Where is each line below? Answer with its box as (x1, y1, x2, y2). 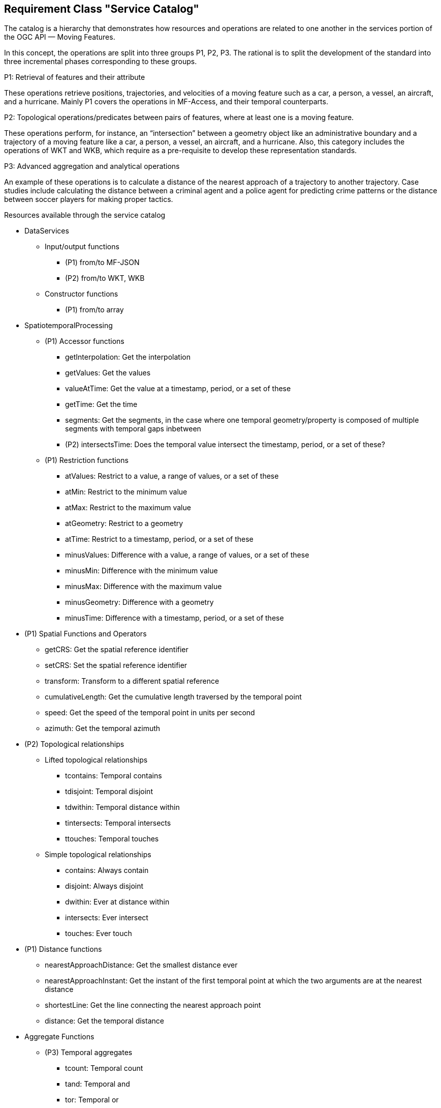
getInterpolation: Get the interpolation (65, 353, 191, 362)
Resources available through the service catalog (4, 211, 166, 220)
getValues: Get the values (65, 368, 151, 377)
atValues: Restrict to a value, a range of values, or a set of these (65, 472, 279, 481)
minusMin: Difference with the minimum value (65, 566, 218, 575)
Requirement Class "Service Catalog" (4, 3, 199, 15)
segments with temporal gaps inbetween (65, 424, 201, 433)
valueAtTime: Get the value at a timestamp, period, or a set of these (65, 384, 291, 393)
